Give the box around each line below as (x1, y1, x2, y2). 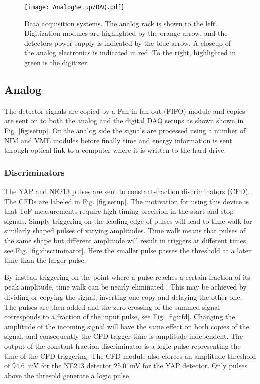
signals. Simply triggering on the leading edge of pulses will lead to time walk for (4, 215, 252, 226)
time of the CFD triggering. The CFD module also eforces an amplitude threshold (4, 350, 256, 361)
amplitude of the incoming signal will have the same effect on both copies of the (4, 321, 249, 331)
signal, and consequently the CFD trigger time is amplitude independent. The (4, 331, 243, 341)
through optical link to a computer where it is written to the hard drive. (4, 145, 226, 155)
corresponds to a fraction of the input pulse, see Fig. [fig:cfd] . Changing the (4, 311, 235, 322)
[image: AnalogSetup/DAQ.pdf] (24, 4, 125, 11)
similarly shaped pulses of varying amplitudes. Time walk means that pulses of (4, 225, 246, 236)
